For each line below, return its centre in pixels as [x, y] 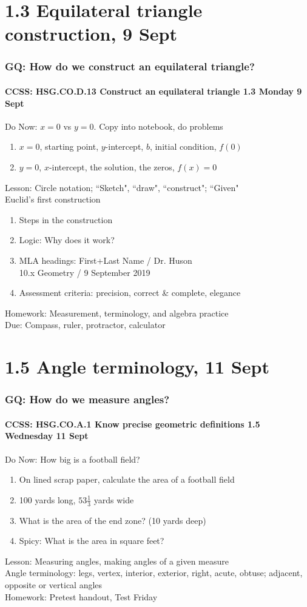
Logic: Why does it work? [67, 240]
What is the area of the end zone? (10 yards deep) [113, 520]
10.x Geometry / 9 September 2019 [85, 272]
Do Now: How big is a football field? [73, 459]
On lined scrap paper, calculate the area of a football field [127, 479]
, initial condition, [183, 146]
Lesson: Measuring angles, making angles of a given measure [117, 561]
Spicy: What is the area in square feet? [92, 541]
